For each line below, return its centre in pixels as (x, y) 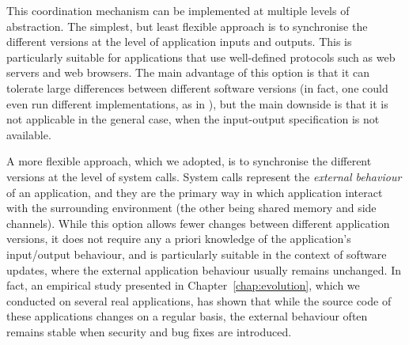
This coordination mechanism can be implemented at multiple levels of (178, 10)
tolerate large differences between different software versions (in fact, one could (197, 87)
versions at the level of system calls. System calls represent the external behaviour (204, 176)
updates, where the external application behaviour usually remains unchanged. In (204, 269)
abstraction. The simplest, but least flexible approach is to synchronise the (187, 26)
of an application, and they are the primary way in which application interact (195, 192)
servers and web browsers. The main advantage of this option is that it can (188, 72)
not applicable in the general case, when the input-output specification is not (193, 119)
